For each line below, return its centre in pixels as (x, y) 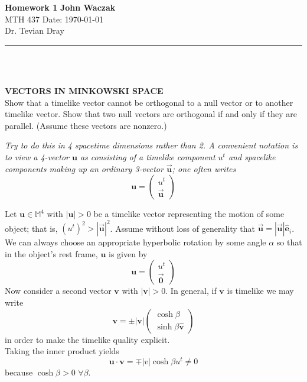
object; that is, (31, 228)
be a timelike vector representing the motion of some (189, 214)
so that (289, 242)
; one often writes (204, 168)
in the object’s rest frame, (51, 253)
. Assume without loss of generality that (182, 228)
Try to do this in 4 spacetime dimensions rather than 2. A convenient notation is (151, 145)
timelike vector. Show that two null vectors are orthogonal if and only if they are (151, 114)
